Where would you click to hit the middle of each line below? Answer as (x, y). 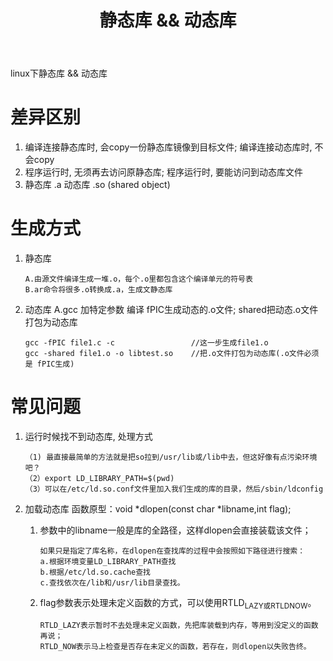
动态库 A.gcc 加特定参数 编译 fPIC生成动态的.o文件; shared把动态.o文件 (171, 310)
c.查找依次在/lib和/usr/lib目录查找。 (112, 583)
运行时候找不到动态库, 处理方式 (88, 436)
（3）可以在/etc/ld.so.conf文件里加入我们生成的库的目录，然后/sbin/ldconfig (174, 489)
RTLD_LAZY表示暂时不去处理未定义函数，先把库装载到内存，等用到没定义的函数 (179, 625)
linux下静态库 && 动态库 (59, 73)
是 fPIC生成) (49, 364)
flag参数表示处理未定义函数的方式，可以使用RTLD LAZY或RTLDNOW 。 (178, 604)
